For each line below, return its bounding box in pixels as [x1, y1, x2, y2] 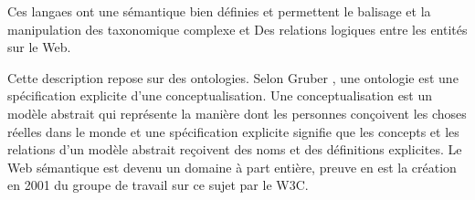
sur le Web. [7, 37, 71, 57]
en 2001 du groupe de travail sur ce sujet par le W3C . [7, 175, 309, 195]
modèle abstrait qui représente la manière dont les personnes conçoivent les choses [7, 103, 467, 122]
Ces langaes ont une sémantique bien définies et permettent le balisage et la [7, 2, 431, 20]
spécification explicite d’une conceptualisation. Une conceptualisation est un [7, 86, 433, 105]
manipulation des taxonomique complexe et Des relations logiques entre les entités [7, 19, 468, 38]
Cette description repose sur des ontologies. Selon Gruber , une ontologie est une [7, 68, 459, 87]
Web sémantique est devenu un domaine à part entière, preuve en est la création [7, 157, 457, 176]
